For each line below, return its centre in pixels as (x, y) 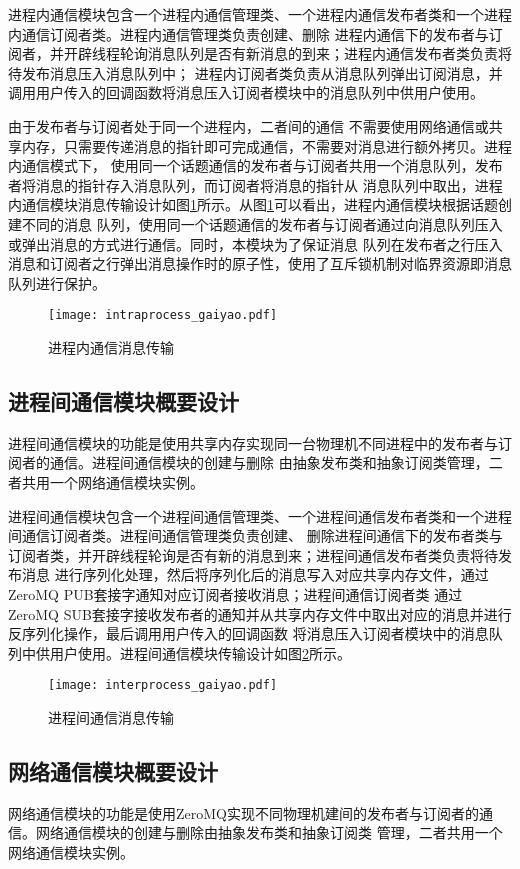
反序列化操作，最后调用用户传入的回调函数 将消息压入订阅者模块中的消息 (248, 633)
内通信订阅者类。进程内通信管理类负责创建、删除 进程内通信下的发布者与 (248, 33)
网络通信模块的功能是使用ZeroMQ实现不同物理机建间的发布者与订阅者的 (243, 812)
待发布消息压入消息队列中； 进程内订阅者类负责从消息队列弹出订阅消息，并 (255, 72)
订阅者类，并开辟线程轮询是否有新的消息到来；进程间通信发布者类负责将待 (253, 554)
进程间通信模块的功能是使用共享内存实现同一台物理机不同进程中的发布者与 (253, 442)
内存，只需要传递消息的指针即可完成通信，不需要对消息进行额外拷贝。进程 (266, 145)
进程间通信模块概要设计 (123, 400)
